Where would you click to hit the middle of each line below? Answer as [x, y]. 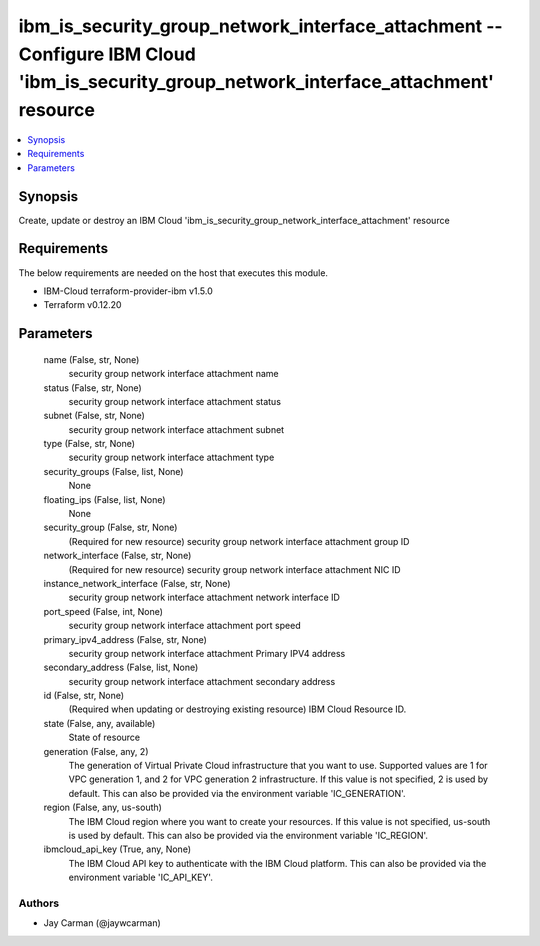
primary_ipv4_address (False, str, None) [125, 639]
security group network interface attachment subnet [176, 429]
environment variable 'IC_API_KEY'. [141, 877]
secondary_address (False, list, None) [121, 667]
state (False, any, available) [99, 723]
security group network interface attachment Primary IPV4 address [207, 653]
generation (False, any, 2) [96, 751]
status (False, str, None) [92, 387]
